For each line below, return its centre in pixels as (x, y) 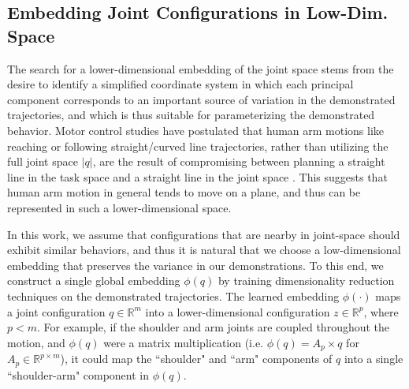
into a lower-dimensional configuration (238, 311)
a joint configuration (56, 311)
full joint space (43, 161)
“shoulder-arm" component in (78, 374)
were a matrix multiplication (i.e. (184, 342)
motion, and (36, 342)
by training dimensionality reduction (306, 281)
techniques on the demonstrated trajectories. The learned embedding (173, 295)
